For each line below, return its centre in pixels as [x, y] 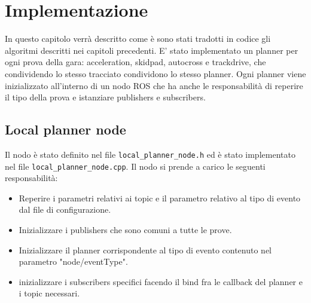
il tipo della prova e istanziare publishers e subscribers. [105, 97]
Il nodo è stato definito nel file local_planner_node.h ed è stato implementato [150, 154]
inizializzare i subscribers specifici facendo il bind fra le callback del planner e [161, 281]
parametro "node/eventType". [73, 261]
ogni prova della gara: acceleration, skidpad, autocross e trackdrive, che [135, 62]
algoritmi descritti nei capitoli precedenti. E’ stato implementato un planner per [152, 50]
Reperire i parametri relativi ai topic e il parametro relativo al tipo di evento [160, 198]
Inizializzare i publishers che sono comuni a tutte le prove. [125, 229]
